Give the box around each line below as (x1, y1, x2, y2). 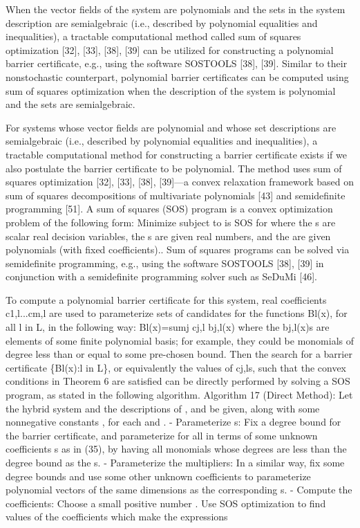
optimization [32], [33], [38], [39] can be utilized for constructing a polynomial (6, 42, 334, 57)
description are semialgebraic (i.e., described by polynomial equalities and (6, 15, 318, 30)
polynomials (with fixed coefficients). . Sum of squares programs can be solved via (6, 242, 350, 257)
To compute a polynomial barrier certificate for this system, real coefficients (6, 292, 327, 307)
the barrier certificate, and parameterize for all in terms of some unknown (6, 428, 318, 442)
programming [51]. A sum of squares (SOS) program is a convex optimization (6, 201, 333, 216)
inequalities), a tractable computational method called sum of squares (6, 29, 301, 44)
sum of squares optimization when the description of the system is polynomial (6, 83, 336, 98)
